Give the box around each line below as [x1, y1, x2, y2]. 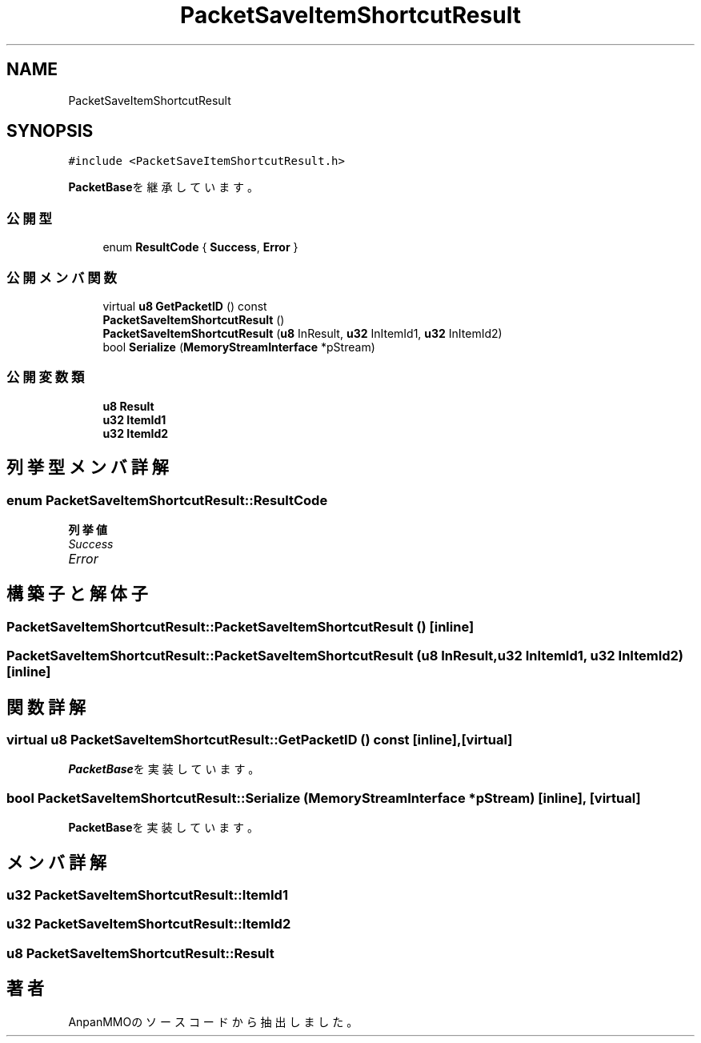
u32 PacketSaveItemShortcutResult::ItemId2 [6, 916, 291, 933]
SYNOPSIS [6, 121, 94, 142]
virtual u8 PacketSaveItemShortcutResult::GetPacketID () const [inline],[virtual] [6, 731, 513, 748]
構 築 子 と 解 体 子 [6, 584, 148, 604]
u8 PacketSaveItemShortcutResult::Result [6, 945, 274, 961]
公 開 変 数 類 [6, 369, 85, 386]
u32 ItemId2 [102, 426, 169, 440]
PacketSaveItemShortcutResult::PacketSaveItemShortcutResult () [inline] [6, 618, 475, 635]
